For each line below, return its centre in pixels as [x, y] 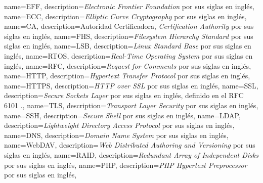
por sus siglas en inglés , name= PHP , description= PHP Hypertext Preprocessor [126, 165]
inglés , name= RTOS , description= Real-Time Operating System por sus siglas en [128, 55]
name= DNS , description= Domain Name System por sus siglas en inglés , [116, 135]
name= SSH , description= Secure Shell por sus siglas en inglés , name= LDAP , [122, 115]
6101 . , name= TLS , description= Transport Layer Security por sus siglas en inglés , [131, 105]
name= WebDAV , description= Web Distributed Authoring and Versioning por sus [130, 145]
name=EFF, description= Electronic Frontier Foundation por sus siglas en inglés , [129, 6]
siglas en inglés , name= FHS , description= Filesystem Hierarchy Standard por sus [129, 36]
